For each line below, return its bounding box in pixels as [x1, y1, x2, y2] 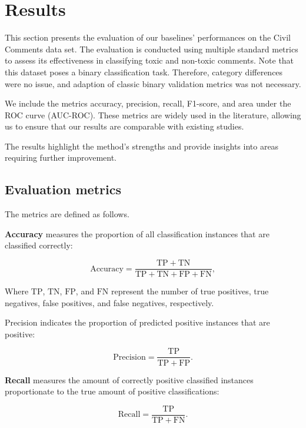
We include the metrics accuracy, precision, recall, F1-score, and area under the [5, 97, 291, 110]
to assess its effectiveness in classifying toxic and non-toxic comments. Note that [5, 54, 294, 67]
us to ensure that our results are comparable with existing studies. [5, 120, 244, 132]
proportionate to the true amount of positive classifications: [5, 385, 219, 397]
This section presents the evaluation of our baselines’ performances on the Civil [5, 31, 291, 44]
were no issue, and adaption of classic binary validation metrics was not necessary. [5, 77, 301, 89]
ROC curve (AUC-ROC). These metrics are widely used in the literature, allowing [5, 108, 301, 121]
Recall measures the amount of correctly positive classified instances [5, 373, 254, 386]
